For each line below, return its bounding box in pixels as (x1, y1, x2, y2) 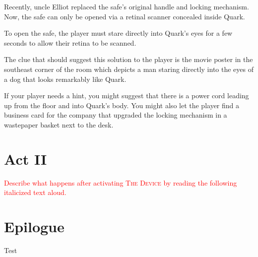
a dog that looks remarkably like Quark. (4, 73, 127, 84)
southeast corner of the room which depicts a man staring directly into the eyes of (4, 64, 254, 74)
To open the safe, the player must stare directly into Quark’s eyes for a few (4, 28, 233, 38)
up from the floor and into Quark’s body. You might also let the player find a (4, 100, 240, 110)
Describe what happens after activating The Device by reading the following (4, 177, 237, 188)
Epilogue (4, 216, 64, 237)
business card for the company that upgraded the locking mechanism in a (4, 110, 227, 120)
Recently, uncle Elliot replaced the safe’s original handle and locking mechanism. (4, 1, 249, 11)
